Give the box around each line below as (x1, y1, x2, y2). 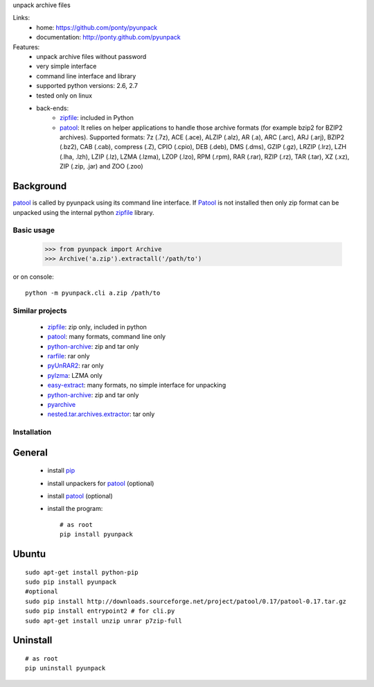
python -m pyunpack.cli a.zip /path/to (25, 288, 161, 297)
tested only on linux (36, 91, 93, 100)
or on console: (12, 272, 55, 281)
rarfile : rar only (47, 351, 90, 360)
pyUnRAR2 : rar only (47, 361, 104, 370)
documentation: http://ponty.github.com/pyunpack (36, 33, 181, 42)
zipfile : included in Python (60, 114, 134, 122)
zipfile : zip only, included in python (47, 322, 147, 331)
